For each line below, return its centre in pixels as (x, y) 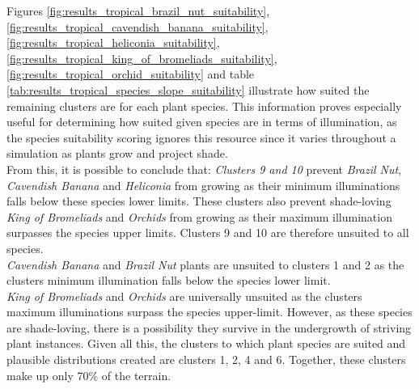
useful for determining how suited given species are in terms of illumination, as (202, 122)
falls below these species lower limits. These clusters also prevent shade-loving (199, 201)
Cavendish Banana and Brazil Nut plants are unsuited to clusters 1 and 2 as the (205, 264)
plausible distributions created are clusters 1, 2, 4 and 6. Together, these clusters (206, 359)
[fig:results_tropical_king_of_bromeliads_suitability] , (142, 58)
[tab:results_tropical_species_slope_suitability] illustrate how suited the (188, 89)
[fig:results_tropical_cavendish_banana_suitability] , (138, 26)
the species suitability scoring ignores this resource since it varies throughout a (201, 137)
